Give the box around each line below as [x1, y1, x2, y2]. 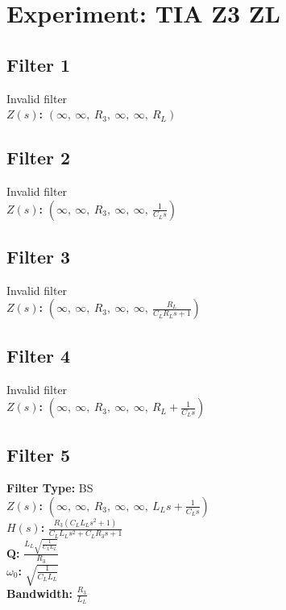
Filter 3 [6, 243, 71, 268]
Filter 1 [6, 52, 71, 77]
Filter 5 [6, 442, 71, 467]
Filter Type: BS [6, 479, 93, 496]
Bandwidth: [6, 585, 73, 601]
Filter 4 [6, 342, 71, 367]
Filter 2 [6, 145, 71, 170]
